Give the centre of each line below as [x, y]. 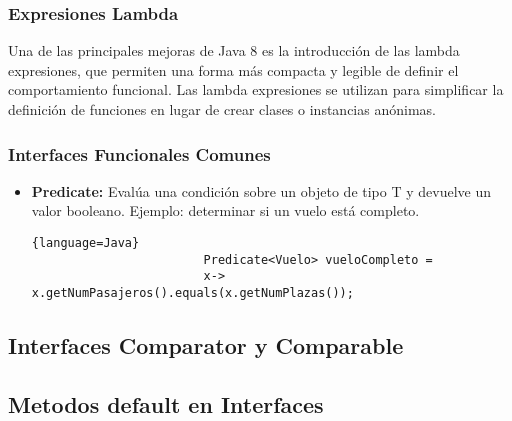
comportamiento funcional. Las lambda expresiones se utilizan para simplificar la [256, 89]
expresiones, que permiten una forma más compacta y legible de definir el [233, 69]
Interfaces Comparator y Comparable [206, 345]
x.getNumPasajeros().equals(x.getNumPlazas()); [192, 292]
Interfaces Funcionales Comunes [139, 153]
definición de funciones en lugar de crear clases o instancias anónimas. [222, 109]
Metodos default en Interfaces [166, 403]
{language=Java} [85, 243]
